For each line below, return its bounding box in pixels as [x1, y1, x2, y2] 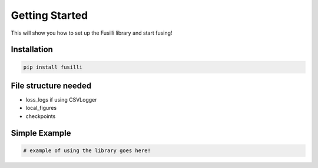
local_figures [25, 105, 57, 112]
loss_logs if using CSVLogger [25, 96, 97, 103]
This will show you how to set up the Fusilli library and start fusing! [11, 29, 173, 36]
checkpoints [25, 112, 56, 120]
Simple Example [11, 128, 71, 138]
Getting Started [11, 9, 88, 22]
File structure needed [11, 80, 91, 90]
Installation [11, 45, 53, 55]
